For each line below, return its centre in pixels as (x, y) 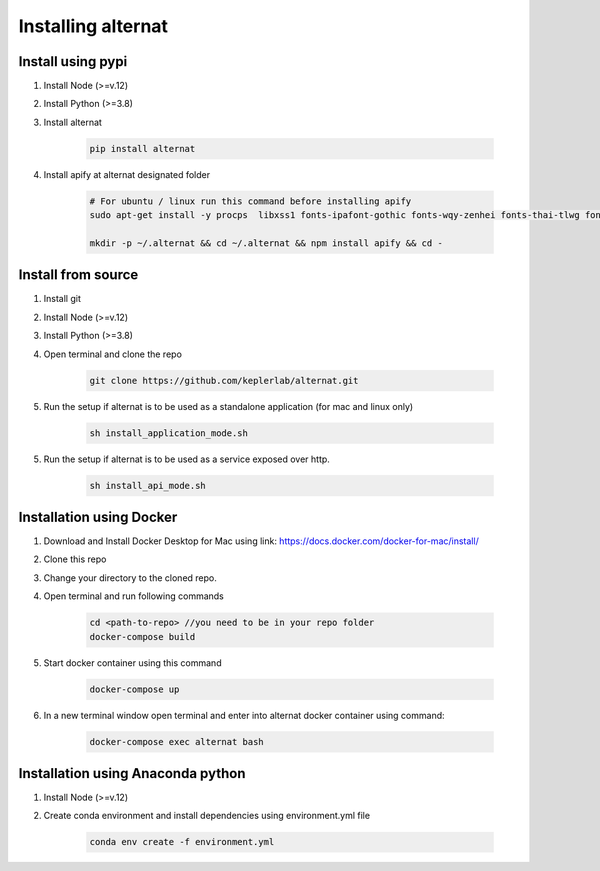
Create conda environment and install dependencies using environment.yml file (206, 816)
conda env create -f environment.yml (182, 842)
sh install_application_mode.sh (169, 433)
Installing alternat (93, 26)
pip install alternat (142, 148)
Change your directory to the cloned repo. (130, 577)
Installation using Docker (98, 516)
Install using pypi (73, 61)
